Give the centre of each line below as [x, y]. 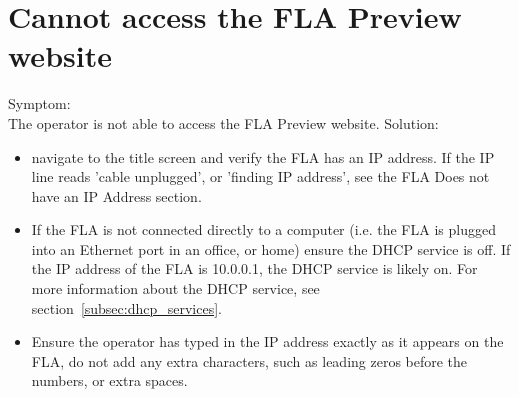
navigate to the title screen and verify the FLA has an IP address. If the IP [263, 156]
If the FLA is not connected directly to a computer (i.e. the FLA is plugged [263, 229]
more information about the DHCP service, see [175, 288]
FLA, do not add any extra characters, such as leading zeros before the [249, 360]
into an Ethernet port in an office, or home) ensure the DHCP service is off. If [271, 248]
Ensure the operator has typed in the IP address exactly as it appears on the [267, 341]
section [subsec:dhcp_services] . [127, 307]
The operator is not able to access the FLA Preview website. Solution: [223, 122]
